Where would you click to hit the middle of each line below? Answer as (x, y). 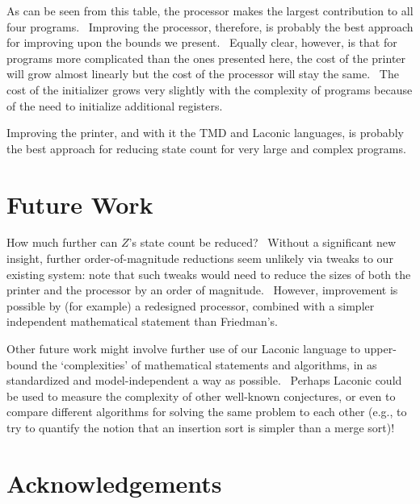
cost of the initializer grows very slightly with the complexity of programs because (210, 89)
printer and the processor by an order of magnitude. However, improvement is (202, 290)
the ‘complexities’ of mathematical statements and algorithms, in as (209, 364)
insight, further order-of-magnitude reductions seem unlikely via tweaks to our (200, 258)
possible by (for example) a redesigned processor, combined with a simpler (191, 305)
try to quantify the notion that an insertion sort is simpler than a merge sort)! (201, 427)
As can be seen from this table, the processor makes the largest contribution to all (210, 10)
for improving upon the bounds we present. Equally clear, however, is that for (202, 42)
